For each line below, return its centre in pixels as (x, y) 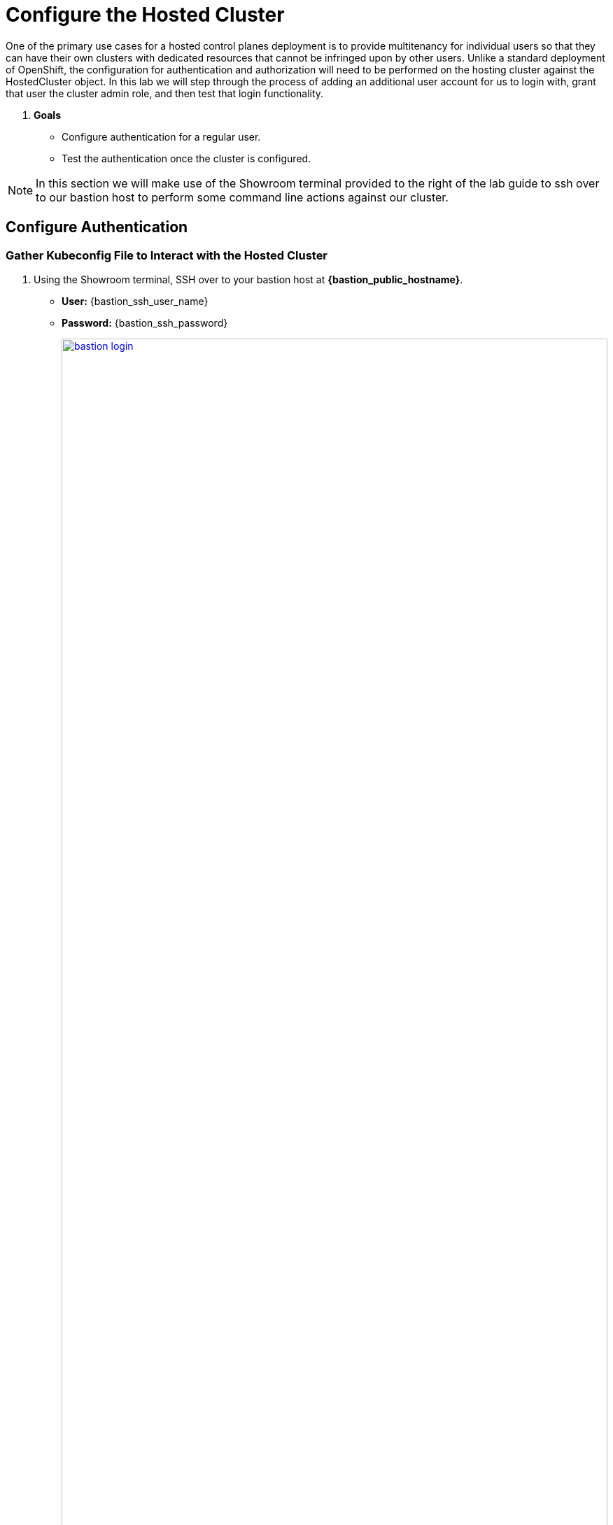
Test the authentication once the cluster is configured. (186, 158)
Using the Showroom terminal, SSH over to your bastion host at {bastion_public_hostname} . (248, 279)
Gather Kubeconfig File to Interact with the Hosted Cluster (167, 255)
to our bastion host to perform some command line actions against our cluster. (242, 197)
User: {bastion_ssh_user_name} (135, 301)
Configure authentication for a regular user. (161, 136)
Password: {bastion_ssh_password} (145, 322)
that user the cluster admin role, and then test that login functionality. (165, 93)
